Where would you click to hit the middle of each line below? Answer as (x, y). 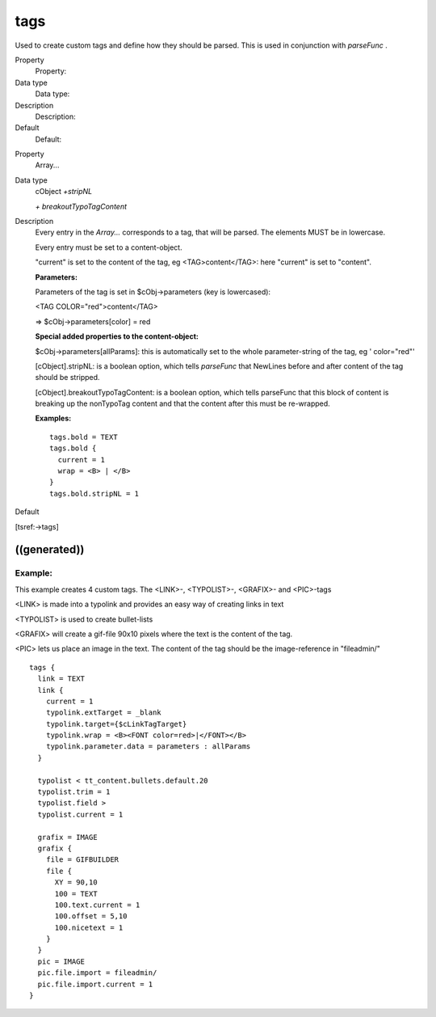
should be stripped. (67, 378)
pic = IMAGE (61, 961)
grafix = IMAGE (67, 837)
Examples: (53, 418)
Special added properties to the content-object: (117, 336)
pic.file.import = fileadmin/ (97, 973)
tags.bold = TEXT (84, 437)
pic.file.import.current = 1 (95, 984)
